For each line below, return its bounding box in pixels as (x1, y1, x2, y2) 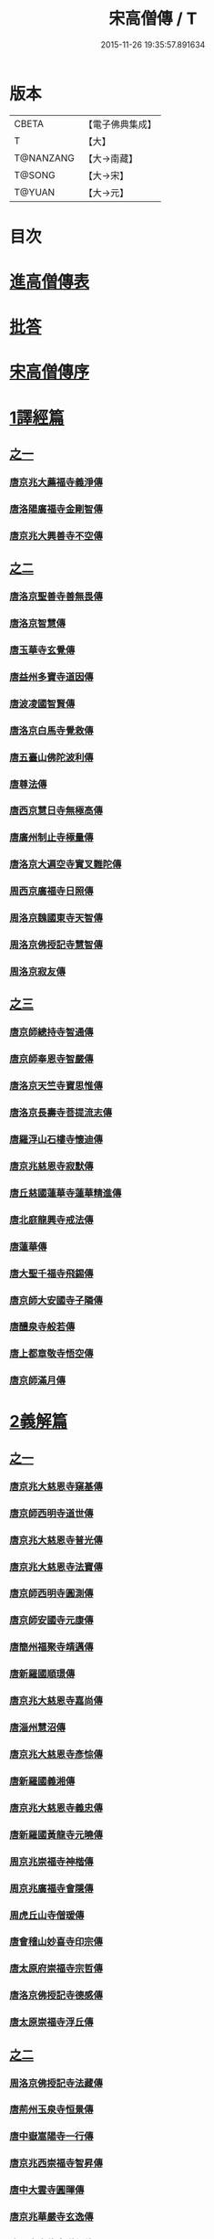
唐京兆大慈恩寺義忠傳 (9, 1801, 103, 1814)
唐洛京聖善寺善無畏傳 (9, 590, 103, 603)
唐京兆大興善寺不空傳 (9, 529, 103, 542)
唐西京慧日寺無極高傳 (9, 805, 103, 818)
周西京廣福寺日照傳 (9, 885, 94, 898)
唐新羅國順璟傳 (9, 1668, 76, 1681)
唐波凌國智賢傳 (9, 697, 76, 710)
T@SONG (14, 168, 56, 181)
